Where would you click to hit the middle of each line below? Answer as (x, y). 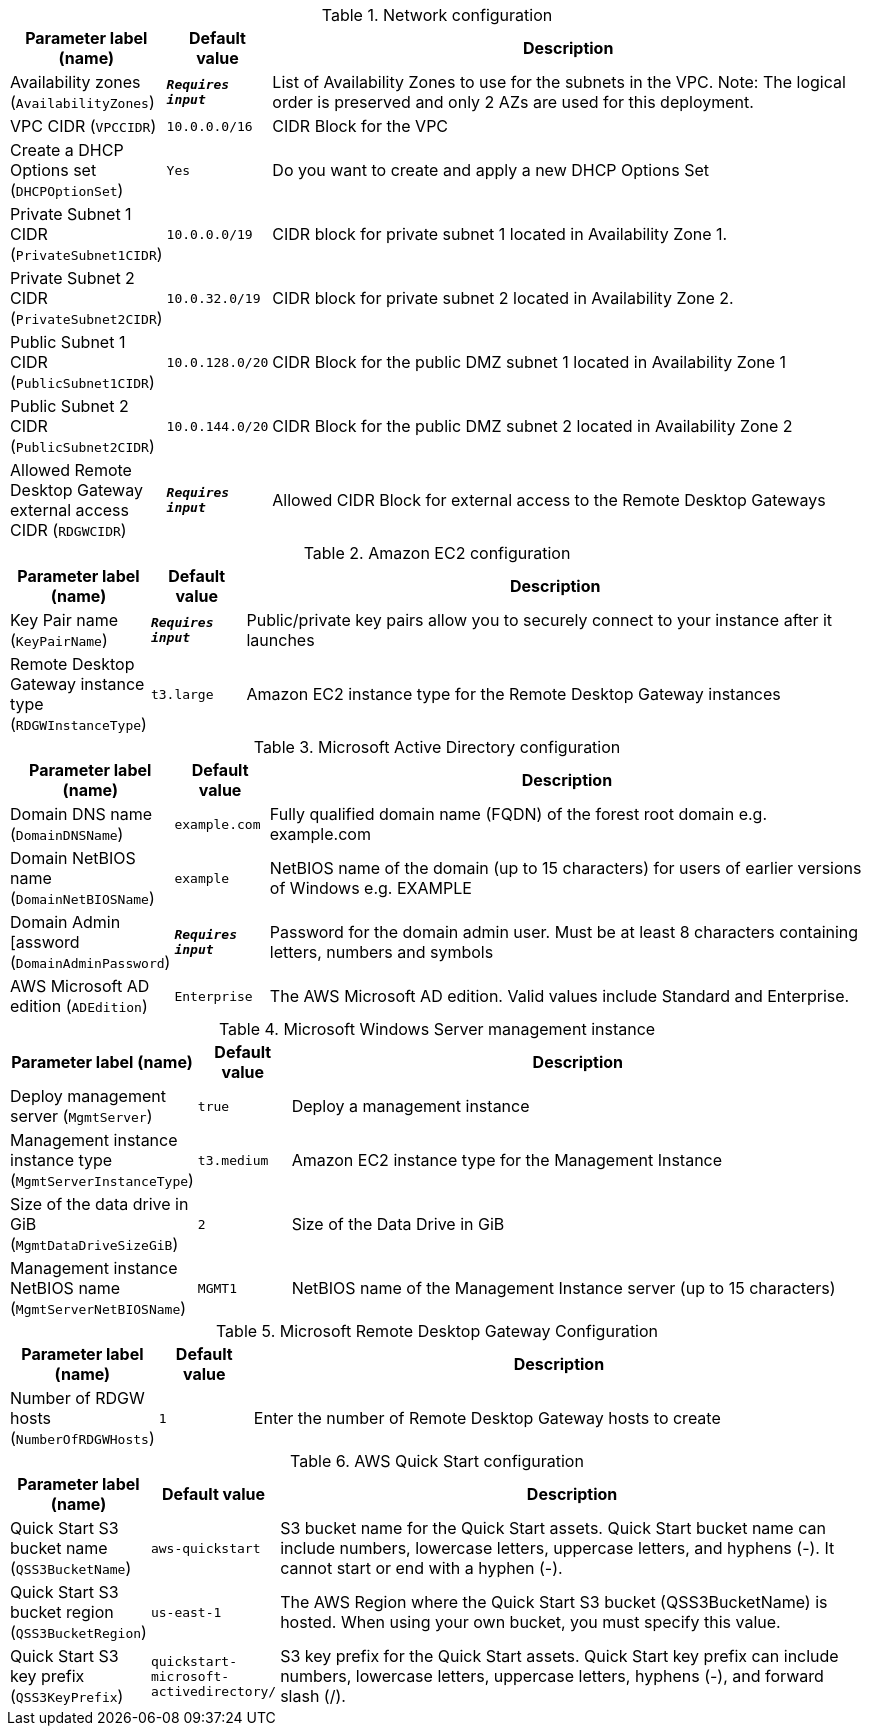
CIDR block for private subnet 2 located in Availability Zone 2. (503, 298)
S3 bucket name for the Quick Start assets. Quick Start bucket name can (553, 1528)
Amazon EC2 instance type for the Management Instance (507, 1160)
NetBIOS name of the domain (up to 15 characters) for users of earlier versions (565, 868)
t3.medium (233, 1160)
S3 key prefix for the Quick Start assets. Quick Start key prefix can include (559, 1656)
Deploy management (88, 1096)
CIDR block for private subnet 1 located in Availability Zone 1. (500, 234)
